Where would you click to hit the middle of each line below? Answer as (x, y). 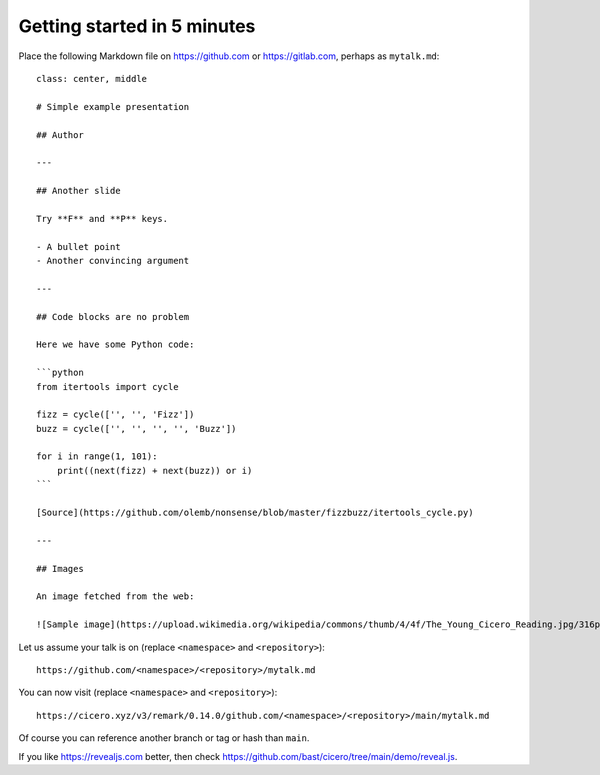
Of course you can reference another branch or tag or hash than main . (164, 738)
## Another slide (78, 191)
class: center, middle (92, 78)
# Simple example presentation (113, 106)
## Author (60, 134)
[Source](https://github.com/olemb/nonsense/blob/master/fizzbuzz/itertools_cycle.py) (255, 513)
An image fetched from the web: (115, 596)
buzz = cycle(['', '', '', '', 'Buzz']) (136, 428)
